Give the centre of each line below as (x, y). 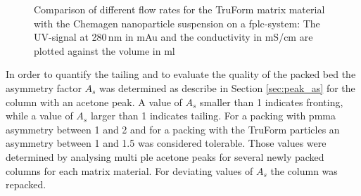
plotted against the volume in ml (104, 50)
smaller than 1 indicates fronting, (272, 102)
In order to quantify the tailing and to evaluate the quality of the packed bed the (181, 74)
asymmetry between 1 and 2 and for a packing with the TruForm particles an (173, 129)
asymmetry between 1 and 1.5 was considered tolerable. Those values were (166, 143)
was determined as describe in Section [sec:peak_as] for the (227, 87)
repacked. (26, 184)
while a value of (39, 116)
